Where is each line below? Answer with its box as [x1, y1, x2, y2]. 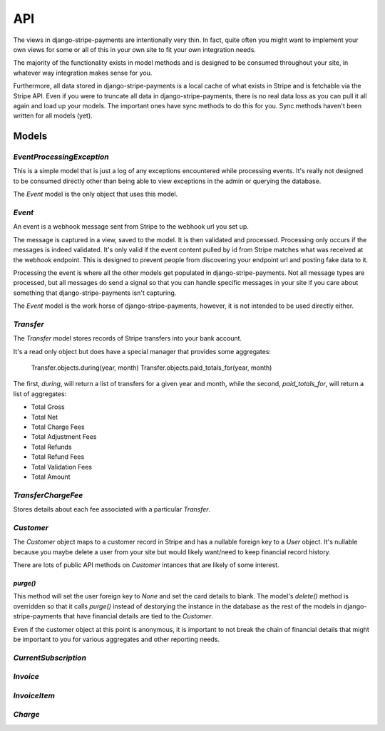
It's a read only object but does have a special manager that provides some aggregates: [13, 347, 271, 356]
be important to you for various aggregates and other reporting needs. [13, 635, 220, 643]
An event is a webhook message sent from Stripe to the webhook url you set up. [13, 222, 250, 231]
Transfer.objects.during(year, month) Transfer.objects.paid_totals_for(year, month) [31, 363, 272, 372]
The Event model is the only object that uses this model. [13, 190, 178, 199]
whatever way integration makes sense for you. [13, 68, 153, 77]
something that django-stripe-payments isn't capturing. [13, 289, 177, 297]
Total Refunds [31, 442, 72, 451]
